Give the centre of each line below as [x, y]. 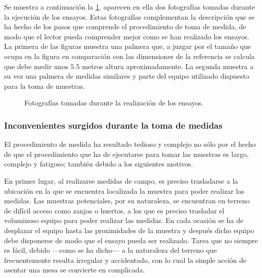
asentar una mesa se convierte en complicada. [75, 270]
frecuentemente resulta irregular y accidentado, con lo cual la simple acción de [125, 260]
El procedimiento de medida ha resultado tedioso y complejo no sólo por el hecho [130, 144]
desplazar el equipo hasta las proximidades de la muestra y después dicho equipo [129, 230]
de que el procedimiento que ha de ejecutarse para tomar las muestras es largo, [126, 154]
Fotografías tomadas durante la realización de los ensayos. [114, 103]
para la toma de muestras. [45, 86]
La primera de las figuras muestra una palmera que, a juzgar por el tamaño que [127, 46]
